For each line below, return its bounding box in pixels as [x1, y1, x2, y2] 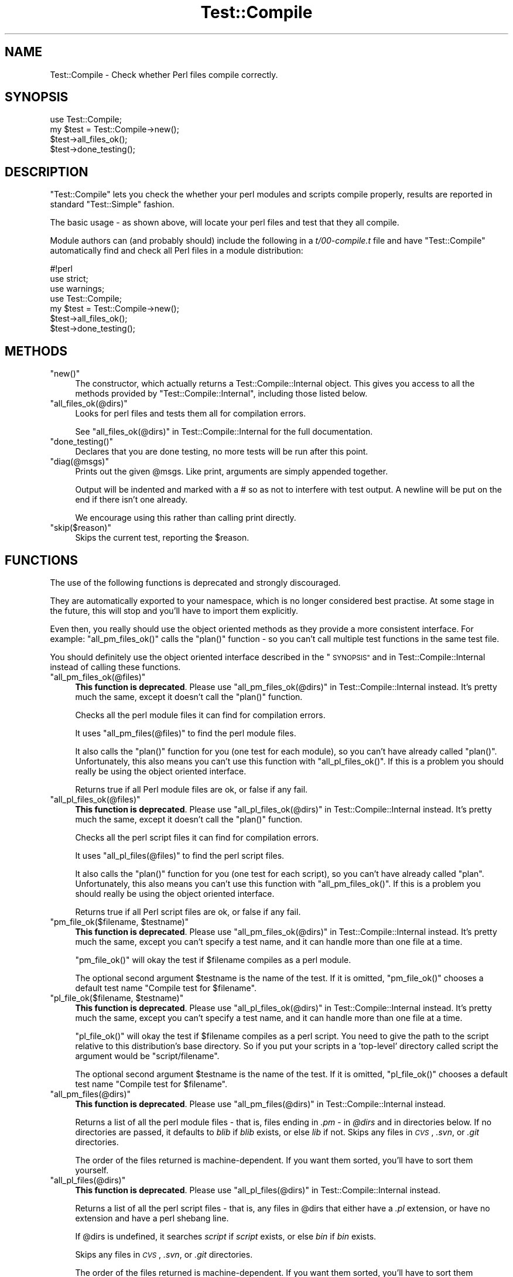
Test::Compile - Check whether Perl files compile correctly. [50, 69, 278, 80]
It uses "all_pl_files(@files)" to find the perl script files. [75, 850, 285, 861]
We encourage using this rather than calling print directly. [75, 513, 296, 523]
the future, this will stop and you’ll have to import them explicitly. [50, 605, 299, 616]
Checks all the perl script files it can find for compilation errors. [75, 832, 319, 842]
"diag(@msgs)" [50, 456, 110, 467]
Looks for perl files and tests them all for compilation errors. [75, 408, 306, 419]
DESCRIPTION [5, 164, 88, 179]
